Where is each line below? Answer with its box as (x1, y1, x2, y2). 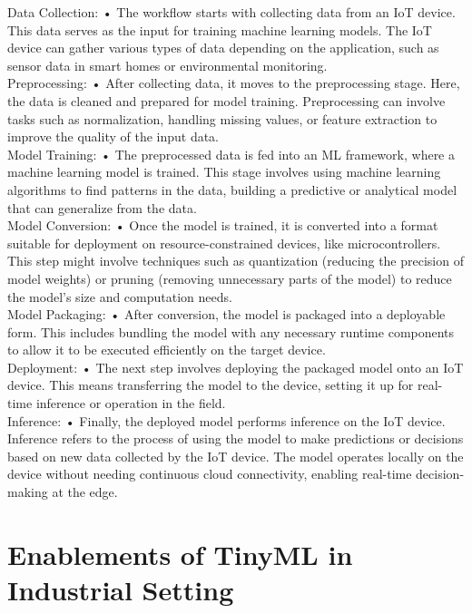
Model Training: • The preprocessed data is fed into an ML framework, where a (7, 144, 455, 163)
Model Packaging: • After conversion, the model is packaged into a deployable (7, 305, 446, 324)
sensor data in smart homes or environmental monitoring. (7, 55, 328, 74)
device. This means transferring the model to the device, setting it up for (7, 375, 414, 394)
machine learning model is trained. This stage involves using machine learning (7, 162, 441, 181)
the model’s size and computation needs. (7, 287, 232, 306)
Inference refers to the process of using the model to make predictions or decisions (7, 429, 464, 448)
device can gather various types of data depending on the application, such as (7, 38, 439, 57)
